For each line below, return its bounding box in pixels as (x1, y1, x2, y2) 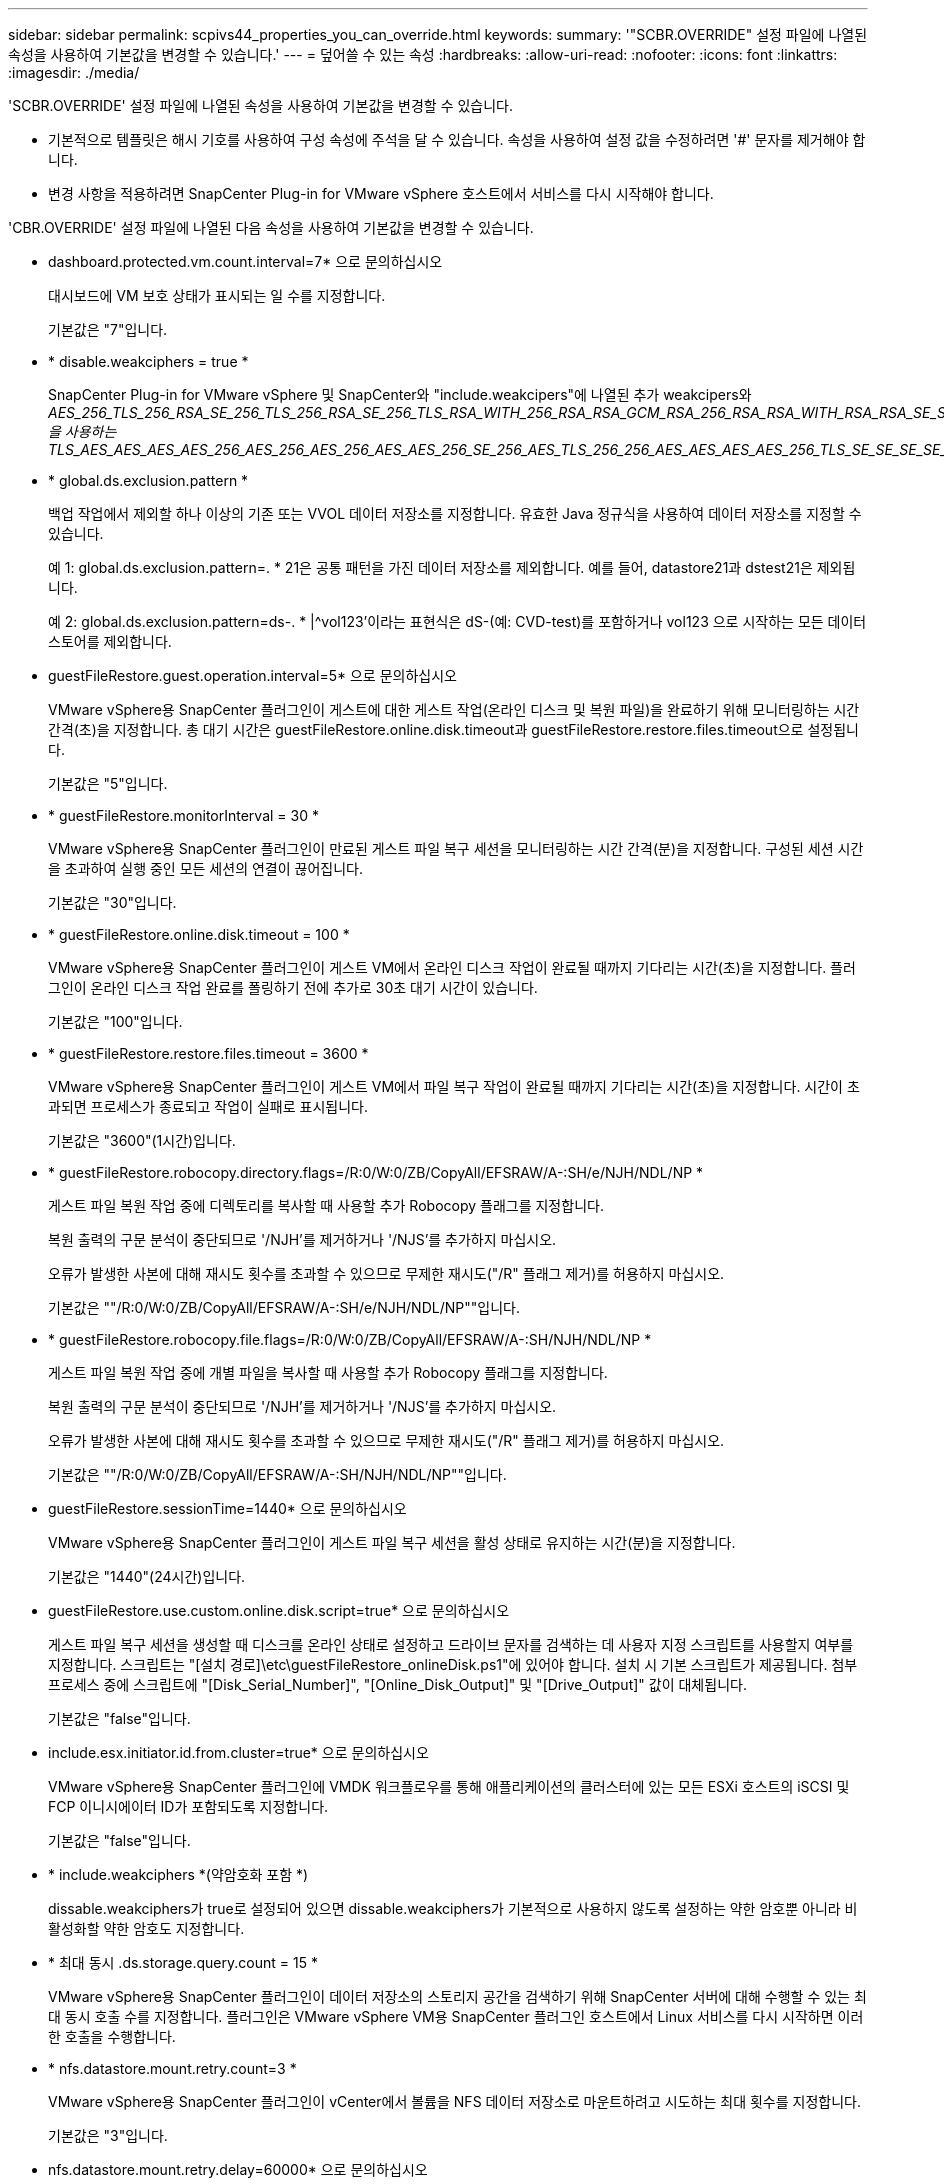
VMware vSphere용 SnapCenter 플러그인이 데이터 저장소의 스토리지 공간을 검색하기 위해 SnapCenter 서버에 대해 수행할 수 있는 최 (48, 1988, 867, 2005)
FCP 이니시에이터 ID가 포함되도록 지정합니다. (48, 1798, 329, 1815)
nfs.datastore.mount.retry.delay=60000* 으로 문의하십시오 (48, 2161, 428, 2178)
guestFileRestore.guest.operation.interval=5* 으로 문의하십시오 (48, 667, 457, 684)
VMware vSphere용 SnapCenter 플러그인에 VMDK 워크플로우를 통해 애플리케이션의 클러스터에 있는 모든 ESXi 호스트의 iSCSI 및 (48, 1778, 850, 1795)
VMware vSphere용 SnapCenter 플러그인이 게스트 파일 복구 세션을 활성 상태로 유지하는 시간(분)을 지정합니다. (48, 1534, 736, 1551)
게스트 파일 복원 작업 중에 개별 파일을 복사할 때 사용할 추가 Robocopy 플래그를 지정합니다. (48, 1364, 608, 1381)
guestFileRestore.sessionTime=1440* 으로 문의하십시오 (48, 1500, 407, 1517)
